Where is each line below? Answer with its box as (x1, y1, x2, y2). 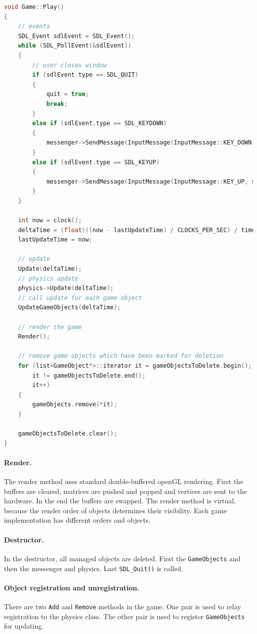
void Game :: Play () (4, 3, 64, 10)
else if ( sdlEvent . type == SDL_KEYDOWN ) (32, 120, 167, 127)
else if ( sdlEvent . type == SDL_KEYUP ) (32, 158, 160, 166)
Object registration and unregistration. (4, 582, 140, 592)
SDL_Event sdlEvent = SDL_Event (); (18, 32, 135, 40)
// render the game (18, 323, 82, 331)
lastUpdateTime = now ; (18, 236, 93, 244)
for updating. (4, 621, 44, 631)
